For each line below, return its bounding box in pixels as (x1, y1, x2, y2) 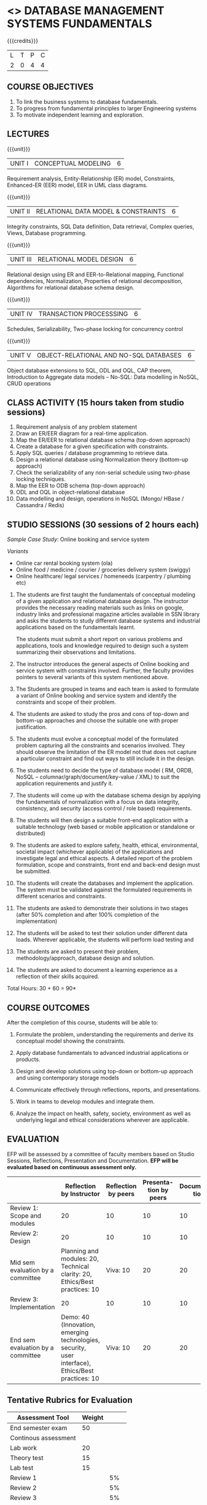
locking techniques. (15, 475, 66, 483)
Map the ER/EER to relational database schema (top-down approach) (15, 437, 191, 444)
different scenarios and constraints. (15, 893, 106, 900)
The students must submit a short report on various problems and (15, 636, 183, 643)
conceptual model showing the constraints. (15, 1037, 125, 1044)
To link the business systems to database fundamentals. (15, 98, 158, 105)
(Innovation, (61, 1320, 96, 1329)
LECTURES (7, 129, 50, 139)
